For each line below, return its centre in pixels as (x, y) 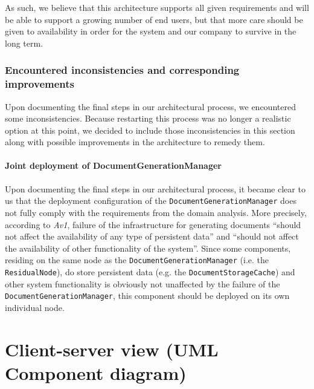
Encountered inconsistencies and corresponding (122, 70)
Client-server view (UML (112, 349)
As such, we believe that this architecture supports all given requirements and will (157, 7)
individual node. (35, 307)
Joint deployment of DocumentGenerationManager (114, 165)
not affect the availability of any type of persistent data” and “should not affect (152, 236)
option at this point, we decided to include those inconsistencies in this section (150, 130)
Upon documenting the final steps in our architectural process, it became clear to (155, 188)
